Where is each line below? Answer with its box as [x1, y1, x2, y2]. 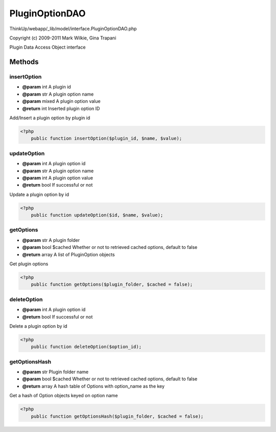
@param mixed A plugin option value [22, 98, 101, 104]
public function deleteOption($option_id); [31, 344, 142, 350]
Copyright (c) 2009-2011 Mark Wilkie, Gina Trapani [9, 35, 117, 41]
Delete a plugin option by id [9, 323, 67, 329]
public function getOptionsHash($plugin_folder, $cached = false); [31, 413, 204, 419]
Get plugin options [9, 261, 49, 267]
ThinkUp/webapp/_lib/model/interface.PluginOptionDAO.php [9, 26, 137, 32]
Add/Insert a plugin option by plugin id [9, 115, 90, 121]
